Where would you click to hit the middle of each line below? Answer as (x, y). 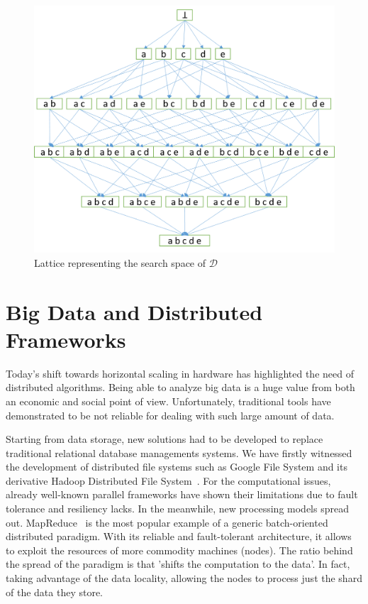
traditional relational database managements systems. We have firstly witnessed (179, 452)
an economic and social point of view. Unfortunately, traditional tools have (168, 401)
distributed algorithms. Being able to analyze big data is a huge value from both (180, 387)
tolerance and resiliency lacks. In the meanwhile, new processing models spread (177, 509)
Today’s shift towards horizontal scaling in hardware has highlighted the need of (180, 373)
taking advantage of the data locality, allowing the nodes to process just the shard (184, 578)
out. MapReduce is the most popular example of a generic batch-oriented (167, 522)
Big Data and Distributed (134, 311)
